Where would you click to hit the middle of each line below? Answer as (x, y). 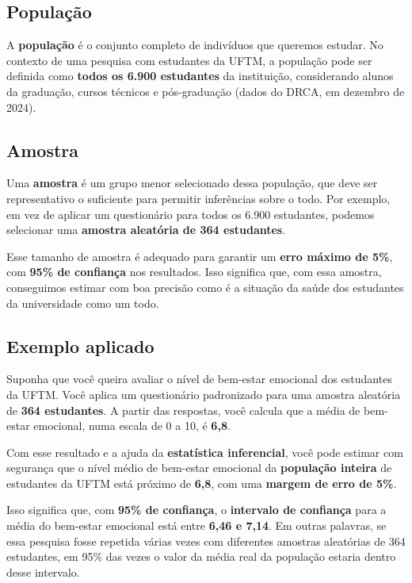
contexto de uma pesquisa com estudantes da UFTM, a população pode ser (189, 60)
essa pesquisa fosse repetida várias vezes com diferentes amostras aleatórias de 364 (206, 541)
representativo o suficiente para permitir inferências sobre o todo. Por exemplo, (198, 198)
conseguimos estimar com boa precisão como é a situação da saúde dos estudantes (205, 287)
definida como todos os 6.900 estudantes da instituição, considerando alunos (200, 76)
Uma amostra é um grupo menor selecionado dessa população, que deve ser (192, 183)
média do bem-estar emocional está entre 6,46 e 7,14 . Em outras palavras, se (196, 525)
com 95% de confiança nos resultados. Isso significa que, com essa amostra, (194, 272)
